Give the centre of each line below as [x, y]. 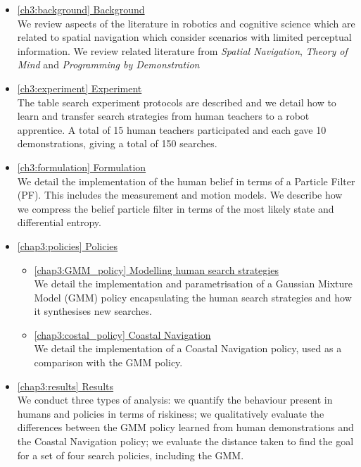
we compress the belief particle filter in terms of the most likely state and [176, 208]
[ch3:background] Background [81, 9]
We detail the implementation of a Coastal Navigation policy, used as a [188, 348]
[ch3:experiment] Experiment [80, 88]
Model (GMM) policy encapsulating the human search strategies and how [193, 297]
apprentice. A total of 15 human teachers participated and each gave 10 [172, 129]
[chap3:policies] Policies [68, 245]
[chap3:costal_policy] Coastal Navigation [122, 334]
